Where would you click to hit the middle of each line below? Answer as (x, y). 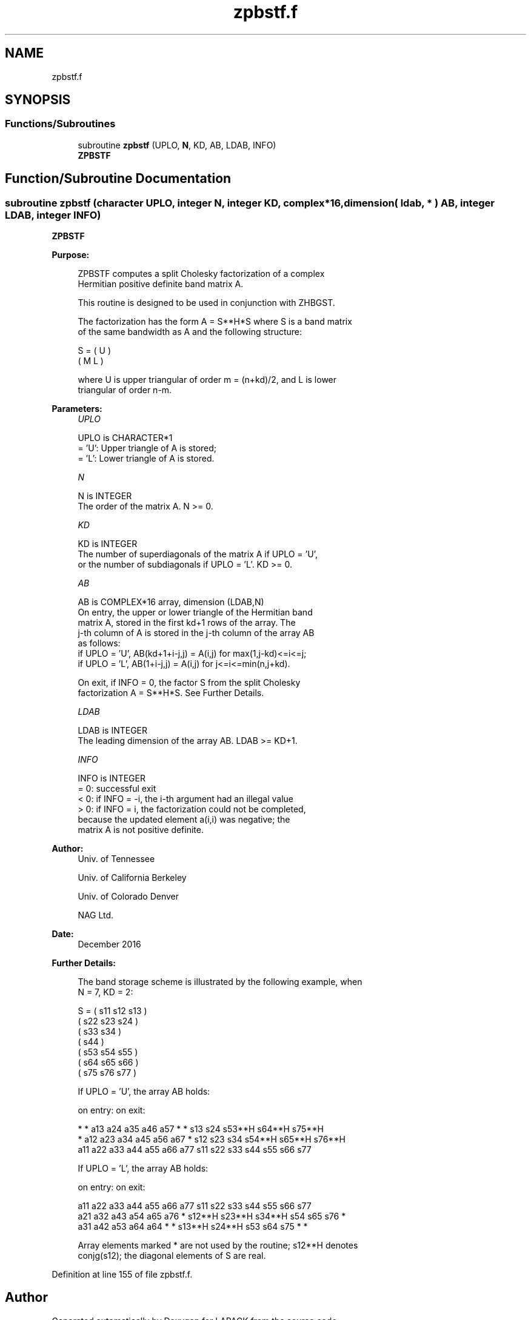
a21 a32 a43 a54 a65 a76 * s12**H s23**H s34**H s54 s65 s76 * (212, 1216)
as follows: (99, 643)
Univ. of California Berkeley (132, 878)
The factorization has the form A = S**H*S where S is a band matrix (215, 322)
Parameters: (77, 409)
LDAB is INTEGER (113, 731)
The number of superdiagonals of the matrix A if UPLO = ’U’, (198, 554)
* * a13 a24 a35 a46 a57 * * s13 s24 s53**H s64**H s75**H (201, 1129)
